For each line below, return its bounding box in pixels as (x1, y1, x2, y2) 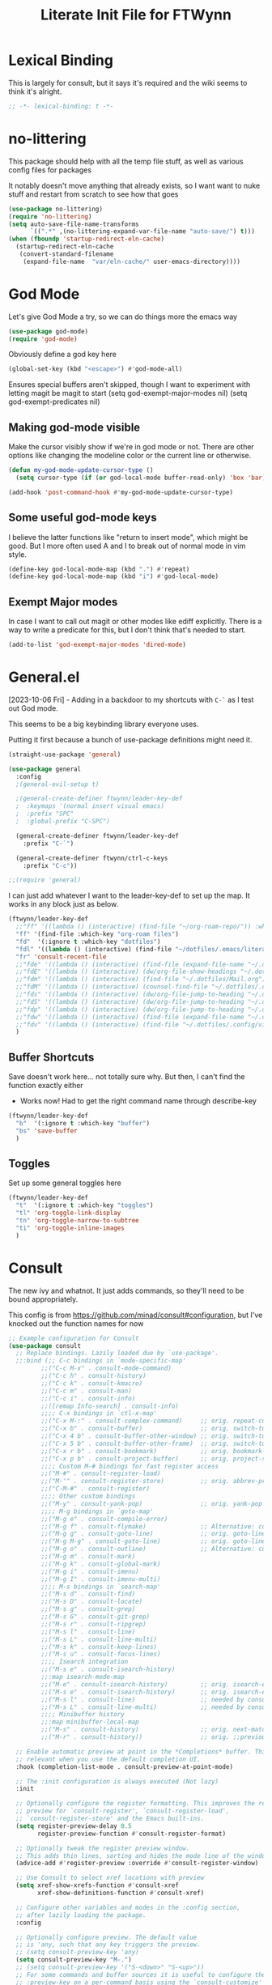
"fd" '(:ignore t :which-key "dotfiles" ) (15, 937, 161, 946)
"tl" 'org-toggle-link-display (15, 1209, 121, 1218)
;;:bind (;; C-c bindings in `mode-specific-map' (15, 1357, 186, 1365)
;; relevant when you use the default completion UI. (15, 1755, 201, 1763)
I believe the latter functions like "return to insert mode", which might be (8, 532, 249, 542)
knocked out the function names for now (8, 1318, 144, 1328)
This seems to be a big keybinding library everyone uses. (8, 719, 199, 729)
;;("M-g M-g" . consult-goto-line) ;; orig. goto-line (40, 1537, 266, 1545)
